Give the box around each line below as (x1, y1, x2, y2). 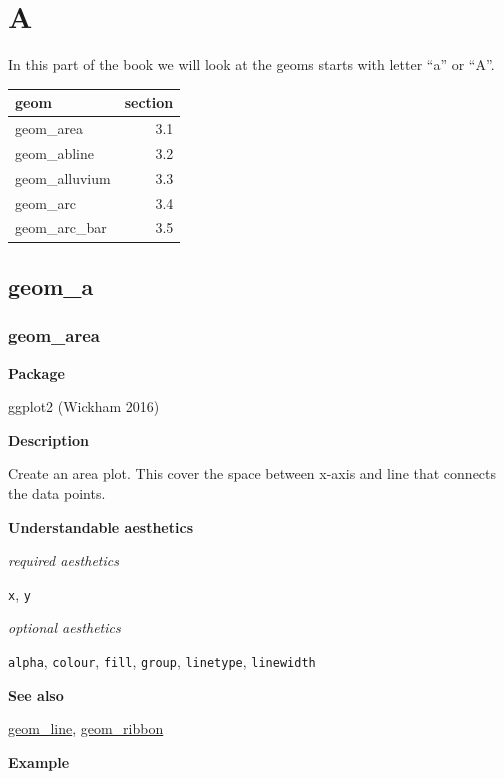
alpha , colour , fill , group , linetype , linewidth (8, 650, 316, 671)
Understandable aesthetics (8, 516, 193, 537)
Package (8, 362, 65, 383)
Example (8, 751, 70, 772)
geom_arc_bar (15, 217, 107, 238)
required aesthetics (8, 550, 119, 571)
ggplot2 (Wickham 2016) (8, 396, 160, 417)
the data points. (8, 482, 106, 503)
